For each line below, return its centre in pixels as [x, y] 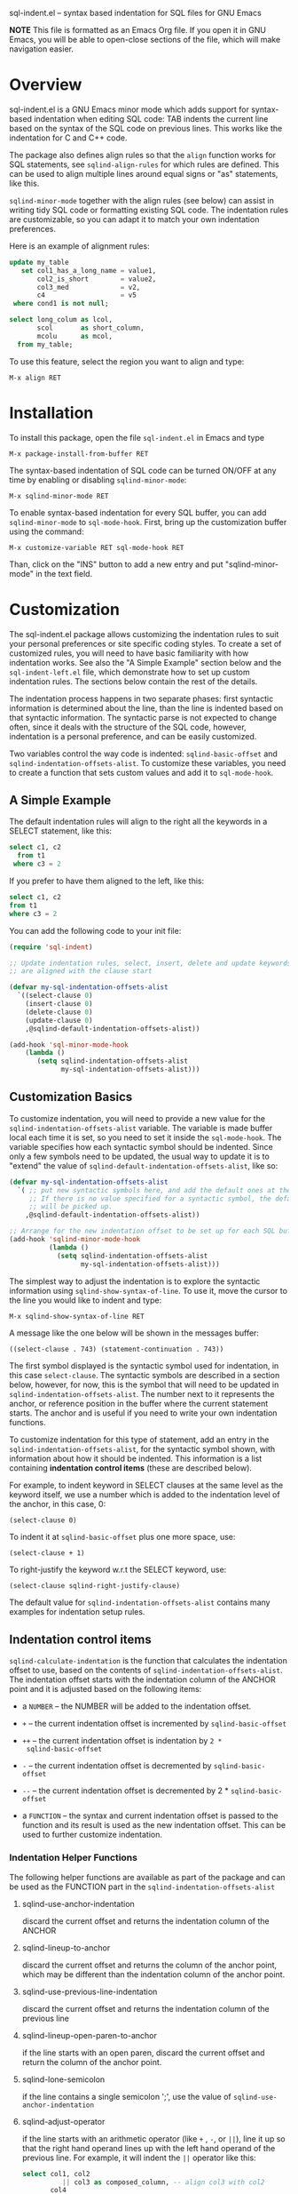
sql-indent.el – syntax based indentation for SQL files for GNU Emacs [135, 13]
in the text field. [64, 573]
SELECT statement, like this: [61, 831]
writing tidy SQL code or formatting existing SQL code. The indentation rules [149, 210]
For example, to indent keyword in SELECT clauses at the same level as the [146, 1485]
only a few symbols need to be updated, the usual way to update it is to [140, 1156]
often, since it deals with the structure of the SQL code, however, [128, 727]
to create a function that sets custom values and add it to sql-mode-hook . [141, 772]
